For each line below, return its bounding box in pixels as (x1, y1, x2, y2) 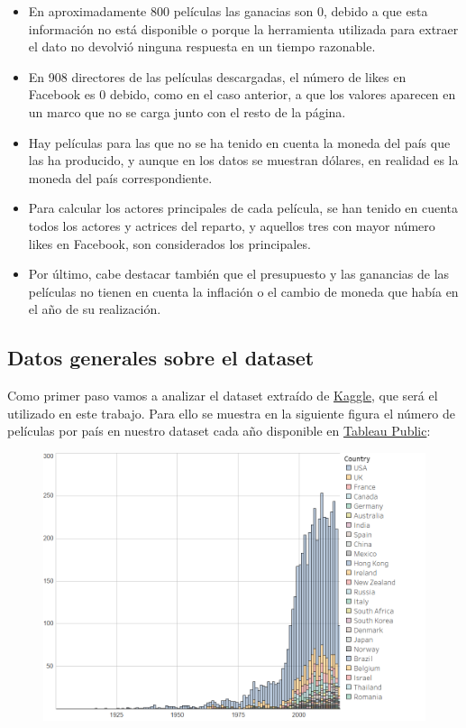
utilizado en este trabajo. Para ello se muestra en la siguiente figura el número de (7, 403, 455, 422)
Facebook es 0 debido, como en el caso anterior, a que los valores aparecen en (28, 85, 456, 104)
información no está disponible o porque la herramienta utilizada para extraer (28, 19, 459, 38)
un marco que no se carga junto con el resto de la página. (28, 102, 346, 121)
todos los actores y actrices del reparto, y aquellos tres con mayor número (28, 216, 435, 235)
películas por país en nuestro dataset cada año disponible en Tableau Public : (7, 421, 431, 440)
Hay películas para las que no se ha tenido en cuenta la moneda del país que (28, 133, 451, 152)
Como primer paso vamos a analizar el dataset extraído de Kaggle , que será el (7, 386, 438, 405)
